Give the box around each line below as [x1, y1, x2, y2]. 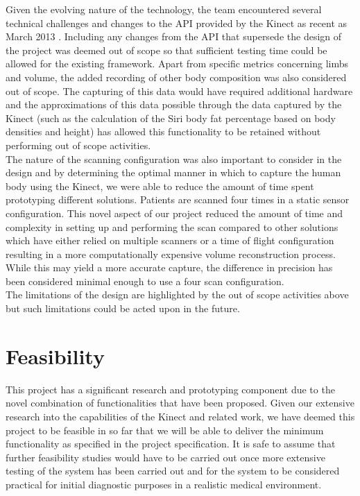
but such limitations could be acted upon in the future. [6, 301, 240, 316]
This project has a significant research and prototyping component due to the [6, 382, 335, 396]
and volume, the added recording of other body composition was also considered [6, 69, 347, 84]
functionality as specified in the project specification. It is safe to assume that [6, 436, 336, 451]
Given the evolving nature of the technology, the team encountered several [6, 2, 322, 16]
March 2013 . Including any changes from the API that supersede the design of [6, 29, 342, 44]
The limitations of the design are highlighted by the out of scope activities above [6, 287, 349, 302]
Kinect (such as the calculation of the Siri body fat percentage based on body [6, 110, 336, 125]
